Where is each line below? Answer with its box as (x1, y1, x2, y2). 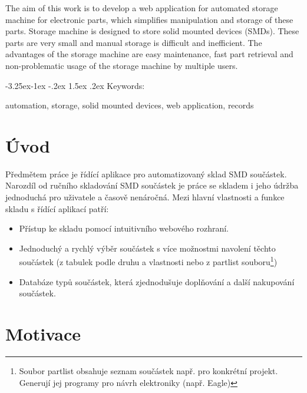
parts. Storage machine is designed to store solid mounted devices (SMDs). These (5, 25, 299, 37)
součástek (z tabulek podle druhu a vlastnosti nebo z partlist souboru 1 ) (19, 254, 278, 268)
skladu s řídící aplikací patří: (5, 202, 109, 214)
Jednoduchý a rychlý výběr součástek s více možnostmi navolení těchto (19, 242, 276, 254)
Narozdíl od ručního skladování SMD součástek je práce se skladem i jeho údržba (5, 179, 299, 191)
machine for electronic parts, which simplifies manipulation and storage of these (5, 13, 293, 25)
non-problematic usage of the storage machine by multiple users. (5, 59, 238, 71)
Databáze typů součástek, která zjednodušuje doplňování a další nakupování (19, 275, 295, 288)
